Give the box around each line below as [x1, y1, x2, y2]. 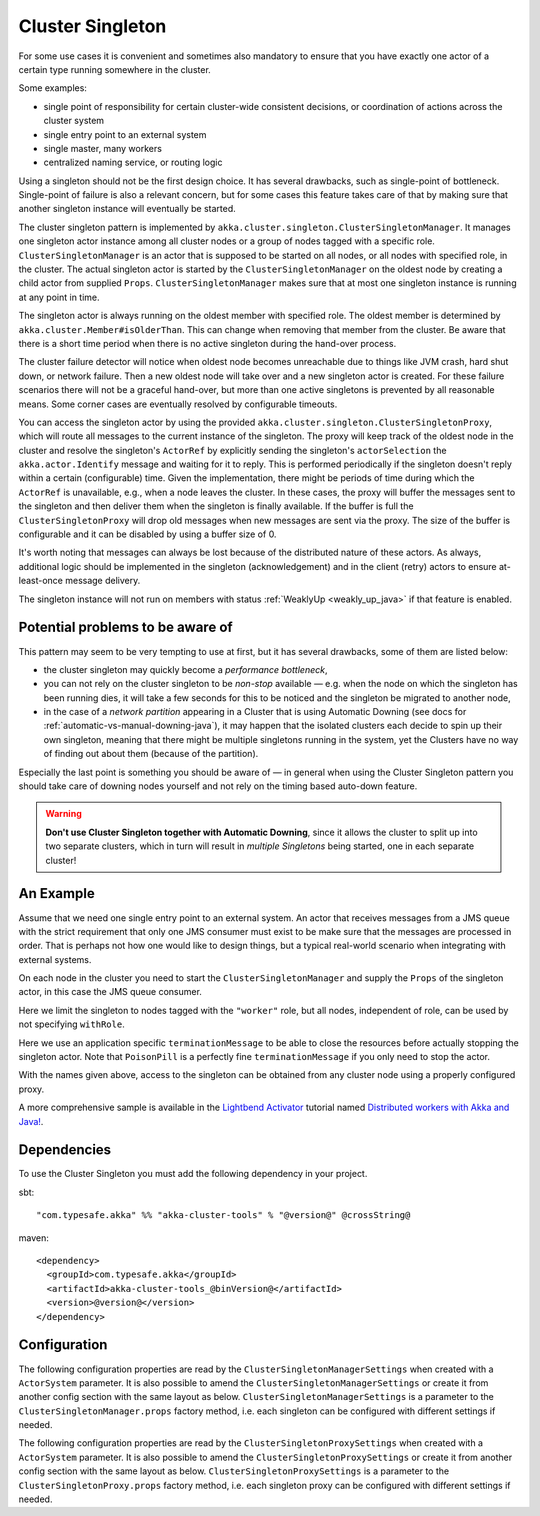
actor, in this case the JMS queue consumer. [18, 986, 202, 998]
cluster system [43, 115, 105, 127]
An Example [18, 885, 95, 902]
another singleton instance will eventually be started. [18, 203, 237, 215]
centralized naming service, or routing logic [43, 156, 223, 169]
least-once [18, 575, 64, 587]
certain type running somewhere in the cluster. [18, 63, 212, 75]
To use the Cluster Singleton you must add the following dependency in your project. [18, 1168, 368, 1180]
